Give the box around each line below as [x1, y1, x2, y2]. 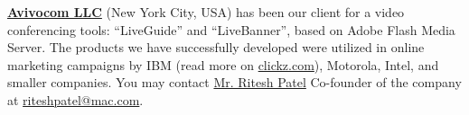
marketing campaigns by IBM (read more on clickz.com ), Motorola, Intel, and [7, 55, 439, 74]
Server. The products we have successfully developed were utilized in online [7, 38, 425, 57]
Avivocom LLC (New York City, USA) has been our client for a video [7, 3, 405, 21]
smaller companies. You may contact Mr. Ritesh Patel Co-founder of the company [7, 73, 462, 92]
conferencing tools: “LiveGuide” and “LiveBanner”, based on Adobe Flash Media [7, 20, 455, 39]
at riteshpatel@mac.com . [7, 90, 144, 109]
